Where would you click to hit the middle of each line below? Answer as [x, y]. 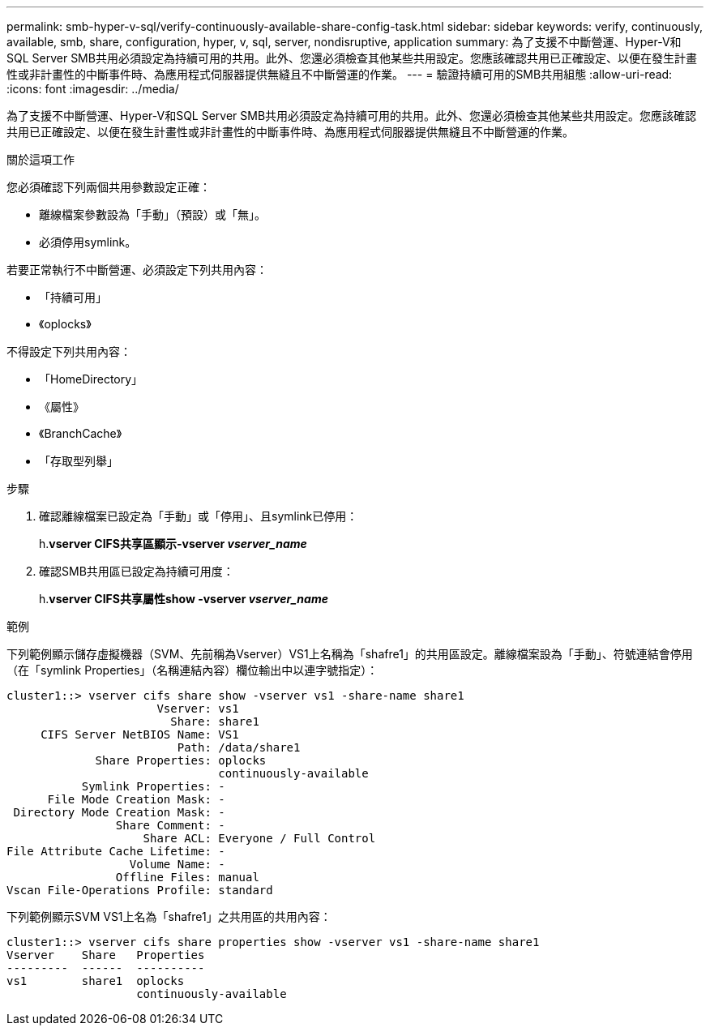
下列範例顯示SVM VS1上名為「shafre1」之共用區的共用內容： [169, 916]
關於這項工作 [41, 159]
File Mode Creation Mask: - [136, 799]
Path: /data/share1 [239, 747]
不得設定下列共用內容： [69, 351]
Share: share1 [215, 722]
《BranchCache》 [81, 433]
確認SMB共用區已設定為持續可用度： [137, 571]
